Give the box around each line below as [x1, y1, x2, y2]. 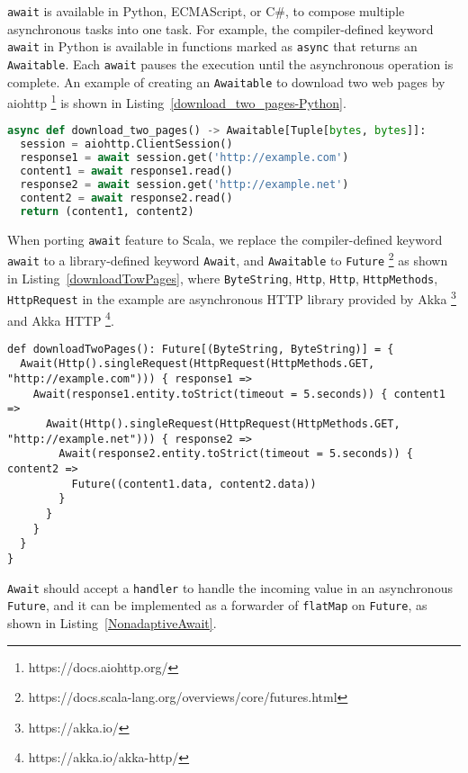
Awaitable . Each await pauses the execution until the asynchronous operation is [7, 54, 454, 73]
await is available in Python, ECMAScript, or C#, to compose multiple [7, 2, 405, 20]
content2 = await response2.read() [20, 191, 233, 204]
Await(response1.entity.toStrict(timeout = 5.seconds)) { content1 [32, 387, 445, 400]
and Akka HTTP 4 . [7, 308, 114, 329]
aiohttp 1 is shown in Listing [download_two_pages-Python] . [7, 91, 346, 112]
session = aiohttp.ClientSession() [20, 138, 233, 151]
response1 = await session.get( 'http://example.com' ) [20, 151, 349, 165]
